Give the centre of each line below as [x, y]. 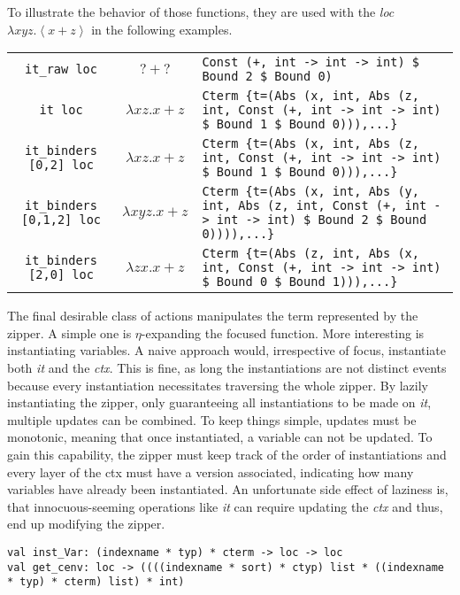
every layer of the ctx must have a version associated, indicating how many [211, 471]
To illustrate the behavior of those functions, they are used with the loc [201, 12]
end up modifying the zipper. [86, 524]
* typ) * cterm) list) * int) [96, 582]
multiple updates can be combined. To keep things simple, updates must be [212, 419]
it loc [61, 110]
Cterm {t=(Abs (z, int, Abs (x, [310, 254]
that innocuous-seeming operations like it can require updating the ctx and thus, [225, 506]
